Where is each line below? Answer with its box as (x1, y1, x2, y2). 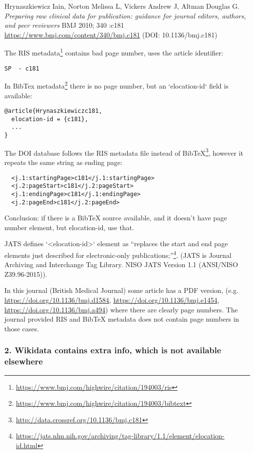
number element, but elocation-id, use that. (4, 222, 134, 232)
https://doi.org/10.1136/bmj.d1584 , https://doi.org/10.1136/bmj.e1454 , (4, 295, 219, 305)
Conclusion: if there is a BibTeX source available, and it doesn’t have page (4, 213, 227, 223)
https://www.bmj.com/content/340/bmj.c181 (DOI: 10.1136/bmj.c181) (4, 29, 217, 39)
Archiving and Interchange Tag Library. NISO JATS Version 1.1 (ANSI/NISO (4, 259, 238, 270)
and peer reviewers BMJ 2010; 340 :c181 (4, 20, 124, 30)
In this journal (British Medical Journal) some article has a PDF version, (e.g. (4, 285, 238, 295)
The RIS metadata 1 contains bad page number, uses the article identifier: (4, 46, 223, 58)
